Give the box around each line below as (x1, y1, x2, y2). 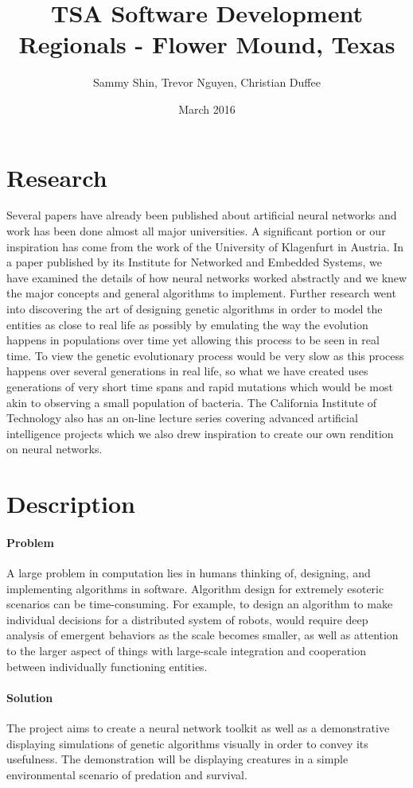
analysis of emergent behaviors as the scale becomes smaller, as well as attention (6, 627, 399, 643)
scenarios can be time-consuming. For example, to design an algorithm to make (6, 596, 393, 612)
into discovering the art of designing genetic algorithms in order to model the (6, 301, 383, 316)
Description (6, 487, 136, 520)
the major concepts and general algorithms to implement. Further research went (6, 285, 396, 301)
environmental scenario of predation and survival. (6, 766, 247, 782)
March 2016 (178, 100, 236, 117)
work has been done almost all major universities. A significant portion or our (6, 223, 386, 239)
